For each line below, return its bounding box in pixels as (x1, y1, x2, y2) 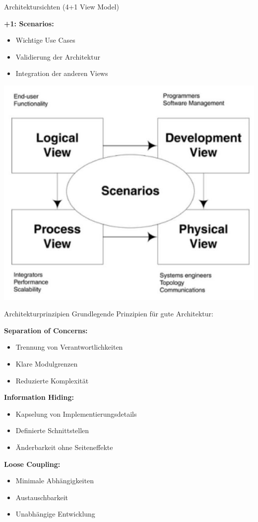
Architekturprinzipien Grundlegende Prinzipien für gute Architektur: (4, 308, 213, 319)
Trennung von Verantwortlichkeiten (15, 342, 123, 352)
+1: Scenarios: (4, 18, 54, 28)
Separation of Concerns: (4, 325, 88, 335)
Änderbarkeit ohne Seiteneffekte (15, 442, 113, 452)
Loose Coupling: (4, 458, 61, 469)
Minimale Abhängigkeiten (15, 475, 94, 486)
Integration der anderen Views (15, 68, 108, 78)
